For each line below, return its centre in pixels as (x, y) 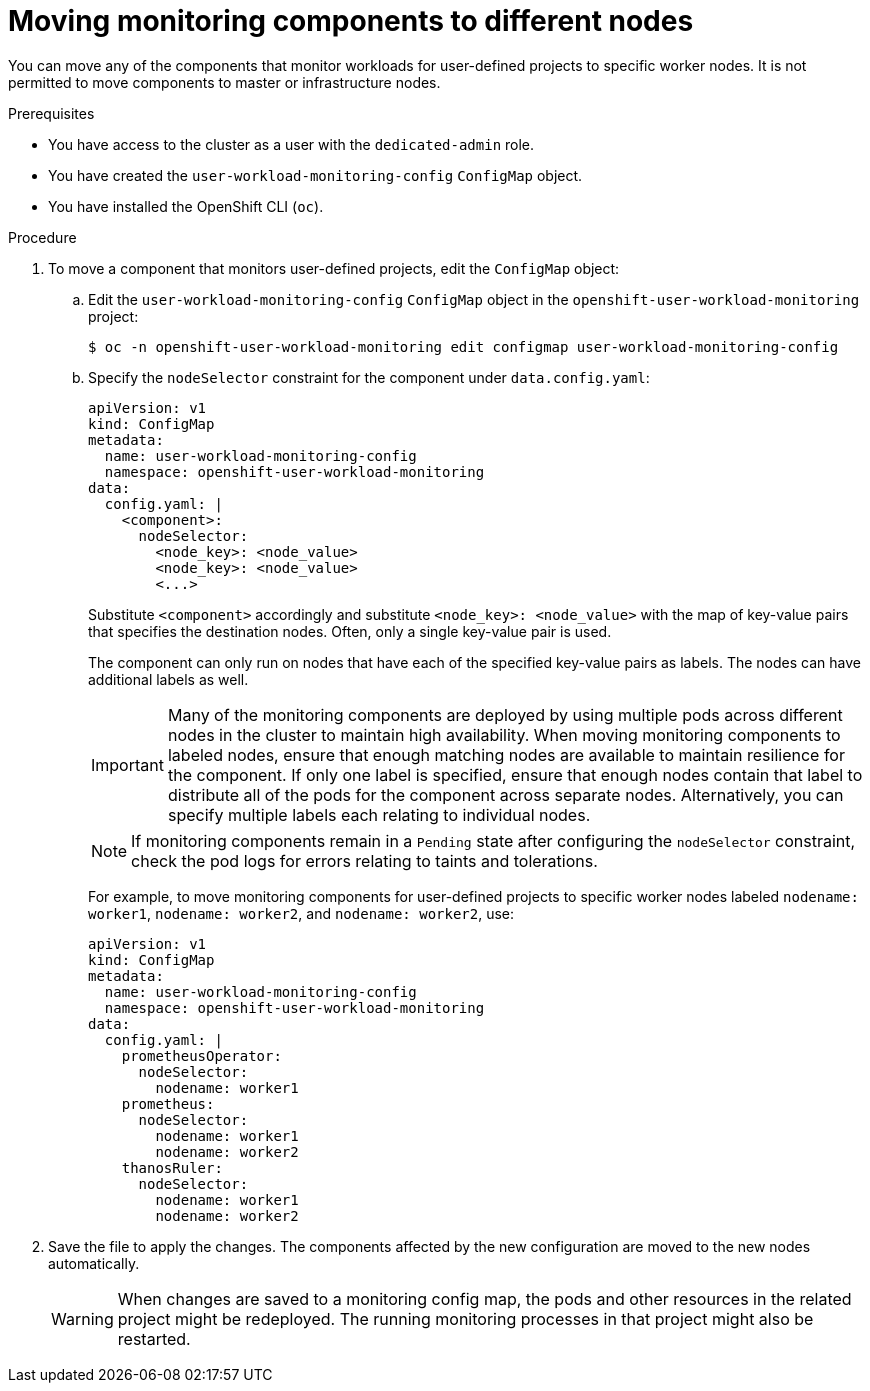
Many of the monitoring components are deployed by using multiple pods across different (505, 714)
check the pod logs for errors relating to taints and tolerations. (364, 860)
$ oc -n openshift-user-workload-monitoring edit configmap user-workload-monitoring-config (463, 346)
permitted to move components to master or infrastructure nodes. (224, 82)
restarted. (154, 1338)
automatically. (94, 1263)
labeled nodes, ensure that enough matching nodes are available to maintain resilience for (506, 754)
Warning (82, 1318)
